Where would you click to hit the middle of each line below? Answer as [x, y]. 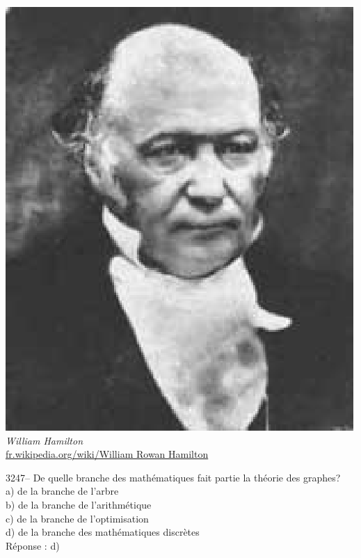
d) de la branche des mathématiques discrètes [103, 532]
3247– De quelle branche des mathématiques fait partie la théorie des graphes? [173, 477]
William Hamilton [45, 440]
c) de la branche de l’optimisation [77, 518]
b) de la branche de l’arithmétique [79, 504]
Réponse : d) [33, 545]
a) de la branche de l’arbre [62, 491]
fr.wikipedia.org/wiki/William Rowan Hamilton [107, 454]
